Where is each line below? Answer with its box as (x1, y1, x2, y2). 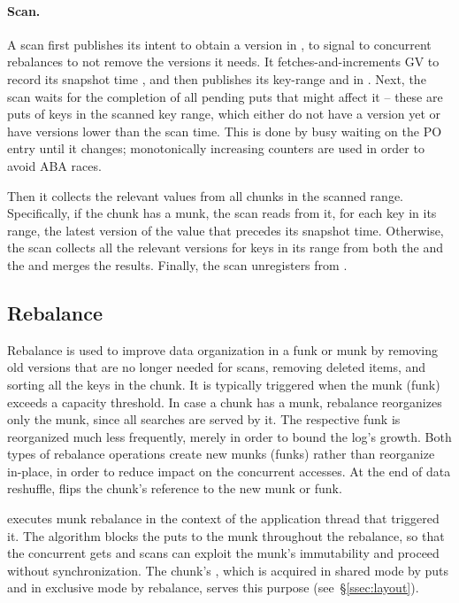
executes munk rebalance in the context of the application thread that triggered (7, 509, 440, 528)
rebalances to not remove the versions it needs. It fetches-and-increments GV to (7, 52, 440, 71)
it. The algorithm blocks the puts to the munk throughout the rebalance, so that (7, 526, 445, 545)
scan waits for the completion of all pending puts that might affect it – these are (7, 87, 443, 105)
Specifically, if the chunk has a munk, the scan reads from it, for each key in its (7, 204, 437, 222)
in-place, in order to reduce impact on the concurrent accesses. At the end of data (7, 461, 451, 480)
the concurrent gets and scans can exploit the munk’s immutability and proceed (7, 544, 440, 562)
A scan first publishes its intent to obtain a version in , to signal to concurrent (7, 35, 432, 53)
